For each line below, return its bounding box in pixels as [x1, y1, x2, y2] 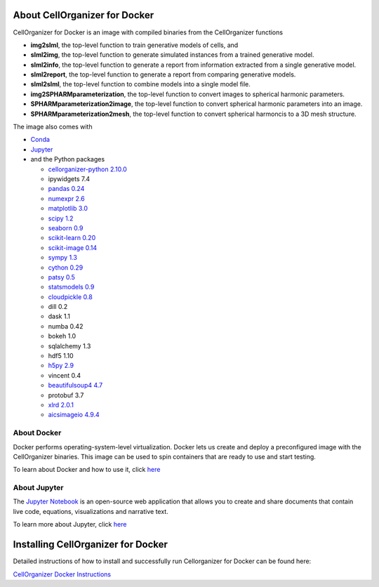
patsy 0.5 [48, 272, 75, 281]
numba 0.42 [48, 322, 84, 330]
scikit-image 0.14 [48, 243, 98, 252]
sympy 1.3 [48, 253, 77, 262]
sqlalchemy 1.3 [48, 341, 91, 350]
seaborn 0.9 [48, 223, 84, 232]
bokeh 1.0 [48, 332, 77, 341]
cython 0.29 [48, 263, 84, 272]
